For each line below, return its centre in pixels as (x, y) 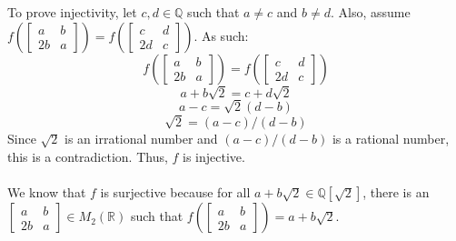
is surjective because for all (175, 192)
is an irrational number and (141, 139)
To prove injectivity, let (72, 12)
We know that (47, 192)
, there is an (396, 192)
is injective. (214, 157)
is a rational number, (391, 139)
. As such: (221, 35)
